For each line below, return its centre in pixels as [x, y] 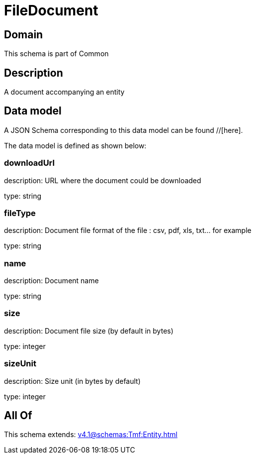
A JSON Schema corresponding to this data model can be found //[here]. [124, 130]
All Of [18, 416]
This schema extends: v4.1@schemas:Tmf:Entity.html [91, 435]
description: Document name [51, 281]
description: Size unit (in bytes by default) [72, 381]
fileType [20, 213]
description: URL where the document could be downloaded [103, 180]
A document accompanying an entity [64, 92]
